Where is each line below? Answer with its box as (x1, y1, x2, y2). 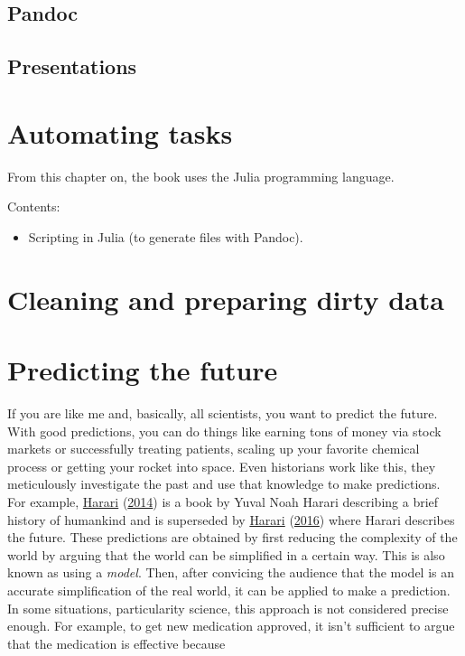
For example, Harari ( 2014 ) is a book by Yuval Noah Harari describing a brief (7, 492, 439, 511)
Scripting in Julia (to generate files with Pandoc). (28, 227, 303, 246)
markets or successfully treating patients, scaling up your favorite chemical (7, 439, 420, 458)
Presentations (7, 52, 137, 80)
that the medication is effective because (7, 633, 226, 652)
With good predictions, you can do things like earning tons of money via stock (7, 421, 442, 440)
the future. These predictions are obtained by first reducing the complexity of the (7, 528, 458, 547)
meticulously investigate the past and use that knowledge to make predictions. (7, 474, 441, 493)
